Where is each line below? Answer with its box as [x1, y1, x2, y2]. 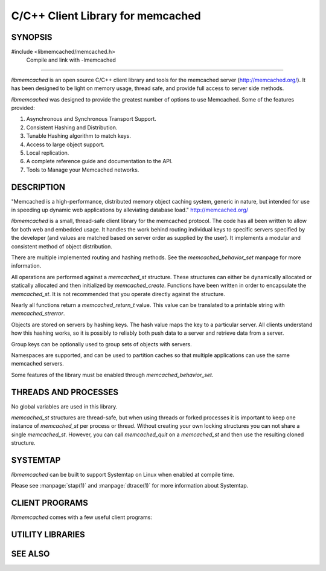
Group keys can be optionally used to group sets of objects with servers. [11, 340, 193, 347]
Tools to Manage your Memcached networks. [26, 166, 139, 173]
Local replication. [26, 149, 69, 156]
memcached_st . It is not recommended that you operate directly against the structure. [11, 290, 226, 297]
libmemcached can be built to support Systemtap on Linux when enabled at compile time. [11, 471, 235, 479]
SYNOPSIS [11, 32, 53, 42]
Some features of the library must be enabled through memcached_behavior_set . [11, 371, 214, 378]
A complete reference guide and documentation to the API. [26, 158, 173, 165]
